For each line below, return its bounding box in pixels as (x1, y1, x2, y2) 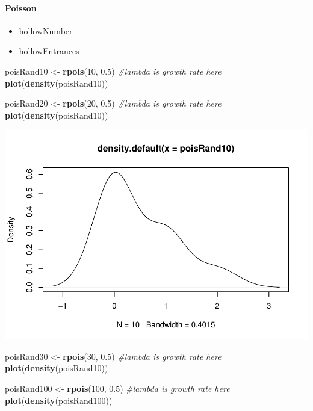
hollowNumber (19, 24, 73, 37)
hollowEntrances (19, 45, 79, 57)
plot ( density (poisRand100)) (5, 394, 113, 406)
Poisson (5, 1, 37, 14)
